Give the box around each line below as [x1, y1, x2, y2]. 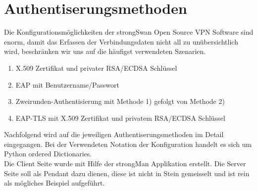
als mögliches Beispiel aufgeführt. [4, 178, 105, 188]
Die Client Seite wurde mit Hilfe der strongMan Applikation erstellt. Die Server [4, 158, 246, 169]
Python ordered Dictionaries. [4, 148, 92, 159]
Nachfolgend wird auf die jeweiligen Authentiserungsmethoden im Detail [4, 129, 224, 140]
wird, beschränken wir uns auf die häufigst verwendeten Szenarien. [4, 46, 206, 56]
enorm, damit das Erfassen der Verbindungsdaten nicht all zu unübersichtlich [4, 36, 238, 47]
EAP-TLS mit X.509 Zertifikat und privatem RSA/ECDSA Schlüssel [15, 112, 225, 123]
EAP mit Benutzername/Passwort [15, 79, 119, 90]
